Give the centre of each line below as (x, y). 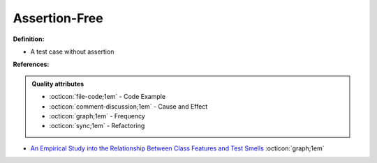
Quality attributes (58, 84)
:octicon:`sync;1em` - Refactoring (97, 126)
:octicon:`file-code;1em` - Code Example (108, 97)
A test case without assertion (72, 52)
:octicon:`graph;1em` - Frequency (97, 116)
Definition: (29, 39)
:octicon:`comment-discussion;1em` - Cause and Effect (128, 106)
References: (31, 64)
